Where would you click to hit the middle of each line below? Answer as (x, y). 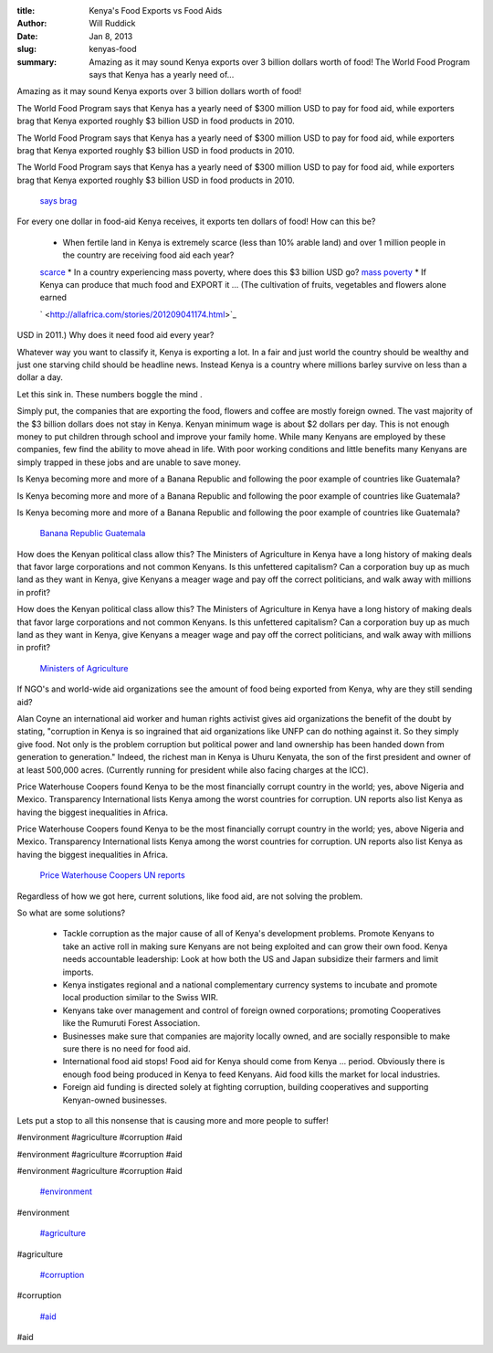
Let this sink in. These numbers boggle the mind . (110, 394)
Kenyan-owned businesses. (115, 1100)
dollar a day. (40, 377)
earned (53, 298)
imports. (78, 972)
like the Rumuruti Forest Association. (131, 1023)
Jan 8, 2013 (111, 36)
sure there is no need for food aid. (126, 1048)
